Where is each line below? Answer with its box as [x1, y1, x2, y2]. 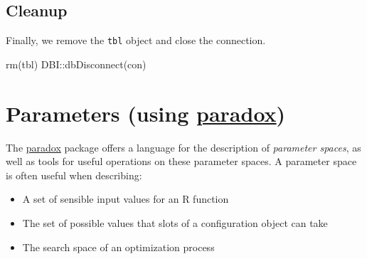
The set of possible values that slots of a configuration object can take [22, 215, 328, 230]
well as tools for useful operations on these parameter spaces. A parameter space [6, 154, 357, 169]
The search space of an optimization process [22, 239, 215, 254]
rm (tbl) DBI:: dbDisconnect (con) [6, 56, 147, 71]
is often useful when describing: [6, 167, 142, 182]
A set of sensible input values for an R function [22, 191, 229, 206]
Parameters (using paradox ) [6, 98, 286, 127]
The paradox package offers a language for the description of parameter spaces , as [6, 139, 361, 154]
